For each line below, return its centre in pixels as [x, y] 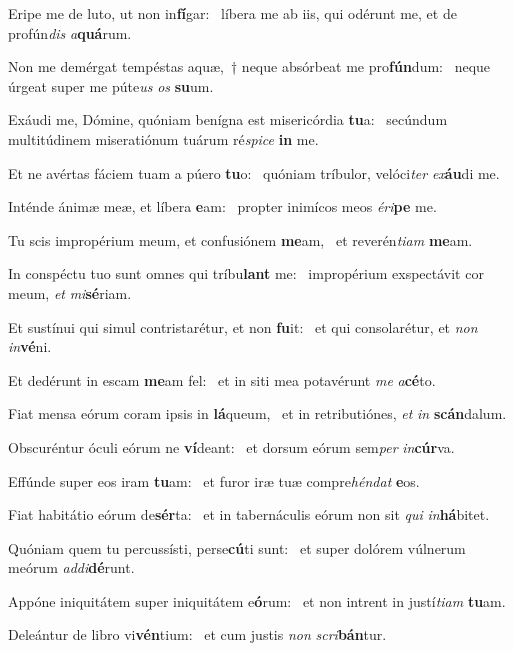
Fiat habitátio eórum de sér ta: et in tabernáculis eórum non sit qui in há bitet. [249, 514]
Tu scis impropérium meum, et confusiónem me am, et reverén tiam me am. [240, 239]
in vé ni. [30, 346]
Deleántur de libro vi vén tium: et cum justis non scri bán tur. [197, 634]
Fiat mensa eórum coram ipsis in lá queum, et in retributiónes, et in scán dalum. [257, 413]
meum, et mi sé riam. [70, 292]
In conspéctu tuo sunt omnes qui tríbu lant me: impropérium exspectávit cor [246, 273]
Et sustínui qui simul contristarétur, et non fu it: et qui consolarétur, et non [243, 326]
